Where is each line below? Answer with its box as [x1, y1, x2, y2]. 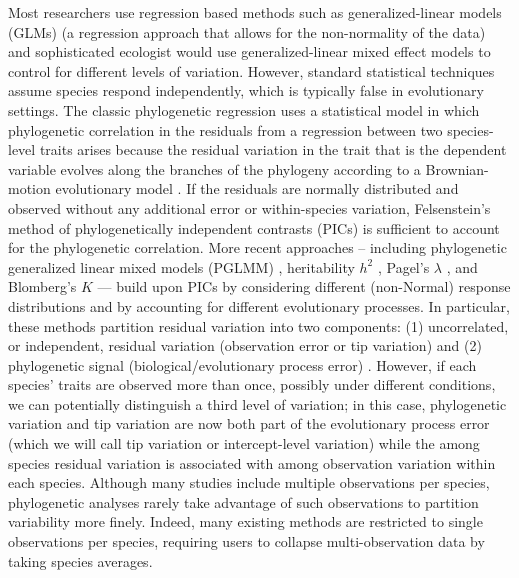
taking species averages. [8, 550, 153, 571]
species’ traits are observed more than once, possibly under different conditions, [8, 374, 496, 395]
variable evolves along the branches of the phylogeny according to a [8, 158, 421, 179]
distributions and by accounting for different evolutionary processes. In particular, [8, 295, 510, 316]
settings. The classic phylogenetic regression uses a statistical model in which [8, 99, 480, 120]
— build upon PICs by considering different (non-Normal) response [97, 276, 511, 297]
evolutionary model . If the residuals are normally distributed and [55, 178, 459, 199]
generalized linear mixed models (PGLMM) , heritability [8, 256, 355, 277]
